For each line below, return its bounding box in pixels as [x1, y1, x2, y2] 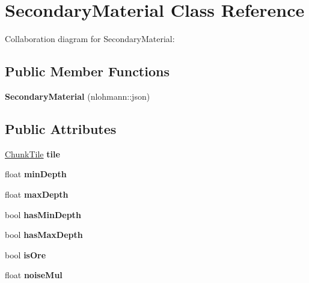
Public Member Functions [5, 62, 170, 81]
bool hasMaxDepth [5, 228, 83, 241]
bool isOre [5, 248, 46, 261]
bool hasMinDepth [5, 208, 81, 221]
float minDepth [5, 168, 67, 180]
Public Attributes [5, 119, 117, 138]
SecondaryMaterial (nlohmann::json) [5, 90, 150, 102]
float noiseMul [5, 269, 63, 281]
